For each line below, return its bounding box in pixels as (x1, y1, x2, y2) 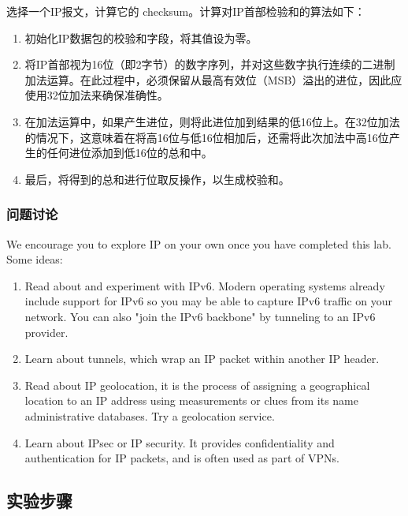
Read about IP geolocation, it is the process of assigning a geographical (24, 376, 370, 393)
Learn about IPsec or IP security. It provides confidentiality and (24, 434, 335, 451)
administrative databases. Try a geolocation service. (24, 407, 275, 424)
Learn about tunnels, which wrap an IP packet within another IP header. (24, 350, 380, 367)
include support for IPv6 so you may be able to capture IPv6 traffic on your (24, 293, 393, 309)
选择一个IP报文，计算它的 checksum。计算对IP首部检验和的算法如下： (6, 3, 365, 19)
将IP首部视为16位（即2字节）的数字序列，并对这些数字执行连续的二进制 (24, 56, 395, 73)
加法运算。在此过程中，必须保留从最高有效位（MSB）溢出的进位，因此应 (24, 71, 402, 88)
